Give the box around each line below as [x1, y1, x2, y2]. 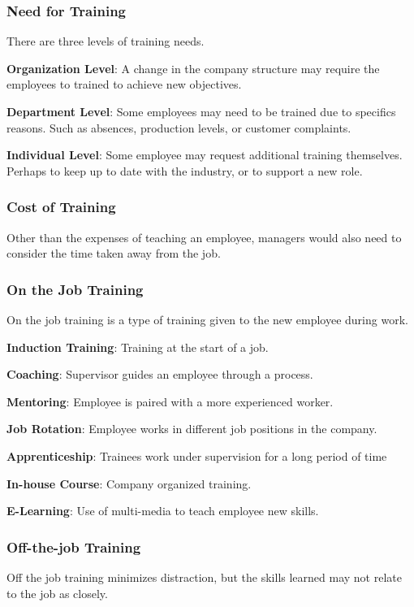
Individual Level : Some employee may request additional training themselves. [6, 146, 403, 163]
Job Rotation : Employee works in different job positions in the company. [6, 420, 377, 437]
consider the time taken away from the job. [6, 245, 221, 262]
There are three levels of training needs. [6, 33, 205, 50]
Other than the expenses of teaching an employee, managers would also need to [6, 228, 402, 245]
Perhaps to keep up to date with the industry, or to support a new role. [6, 162, 363, 179]
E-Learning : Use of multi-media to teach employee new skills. [6, 502, 319, 519]
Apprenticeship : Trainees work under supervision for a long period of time [6, 447, 387, 464]
